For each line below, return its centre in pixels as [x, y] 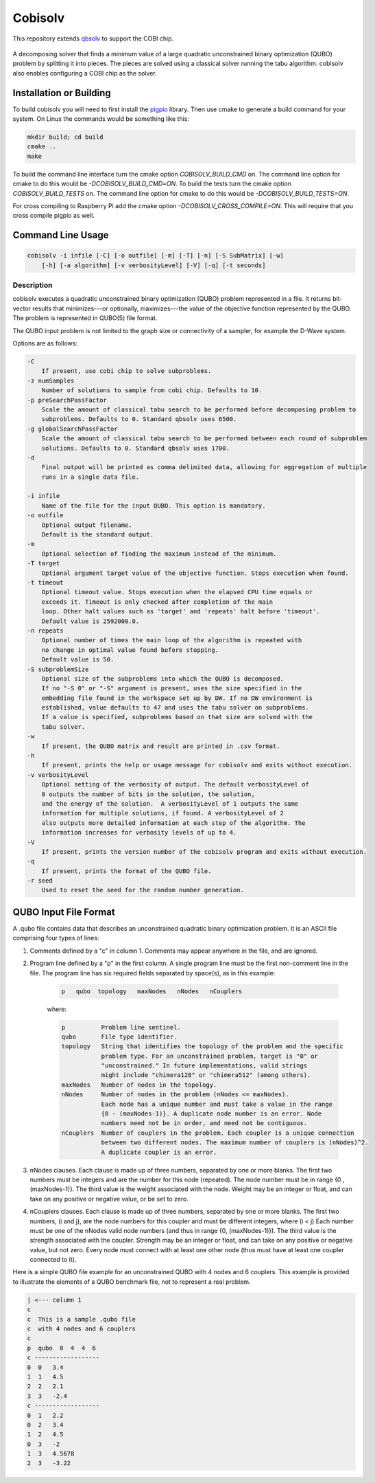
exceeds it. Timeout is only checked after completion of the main [157, 602]
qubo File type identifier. [119, 1037]
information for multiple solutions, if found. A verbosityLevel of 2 [163, 813]
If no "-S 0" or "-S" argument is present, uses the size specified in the [172, 688]
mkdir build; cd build [65, 137]
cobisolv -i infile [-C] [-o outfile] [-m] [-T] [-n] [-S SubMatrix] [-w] [156, 256]
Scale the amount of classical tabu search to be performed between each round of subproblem [204, 439]
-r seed [40, 881]
